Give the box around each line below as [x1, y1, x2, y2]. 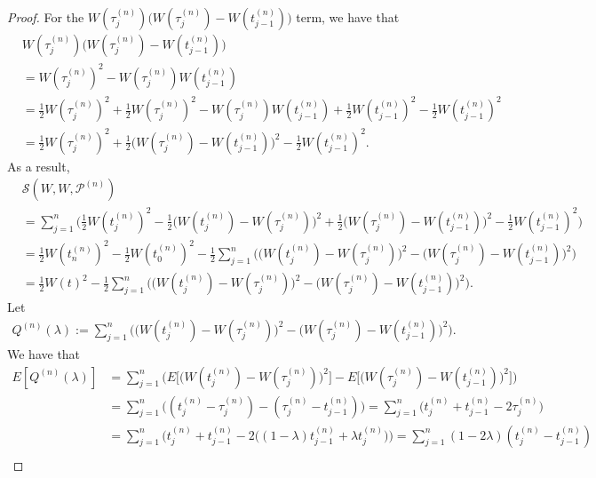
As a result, [7, 156, 70, 175]
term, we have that [296, 8, 400, 26]
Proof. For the [7, 8, 84, 26]
